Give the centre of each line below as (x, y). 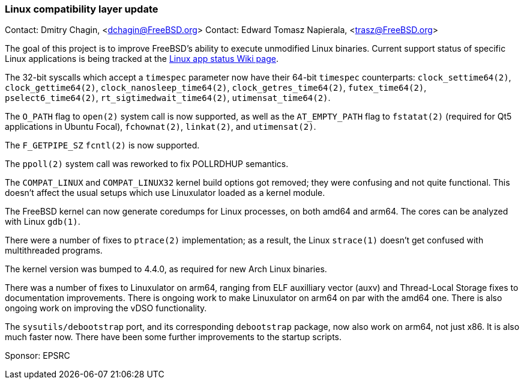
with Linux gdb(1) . (43, 222)
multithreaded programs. (54, 251)
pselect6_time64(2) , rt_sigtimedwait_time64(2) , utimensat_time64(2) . (168, 98)
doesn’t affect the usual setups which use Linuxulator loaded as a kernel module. (165, 193)
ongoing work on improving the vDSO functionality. (106, 308)
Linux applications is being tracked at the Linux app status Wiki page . (142, 59)
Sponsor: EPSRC (38, 356)
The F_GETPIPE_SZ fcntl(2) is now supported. (102, 145)
